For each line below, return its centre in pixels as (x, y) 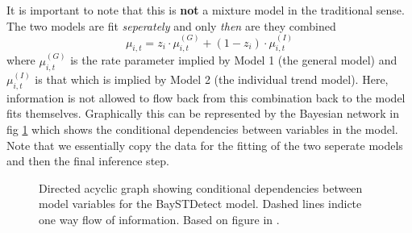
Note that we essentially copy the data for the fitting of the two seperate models (205, 145)
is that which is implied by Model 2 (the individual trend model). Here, (212, 79)
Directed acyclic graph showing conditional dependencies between (201, 187)
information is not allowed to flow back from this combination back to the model (206, 97)
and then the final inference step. (88, 161)
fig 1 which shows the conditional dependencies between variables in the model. (202, 129)
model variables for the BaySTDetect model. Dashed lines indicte (200, 204)
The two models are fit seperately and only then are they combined (171, 25)
